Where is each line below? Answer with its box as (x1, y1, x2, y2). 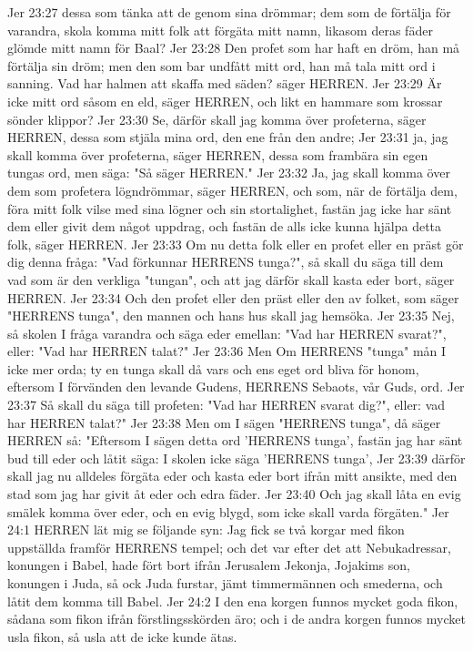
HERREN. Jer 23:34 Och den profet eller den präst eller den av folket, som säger (7, 288, 459, 307)
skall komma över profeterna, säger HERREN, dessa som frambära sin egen (7, 145, 428, 164)
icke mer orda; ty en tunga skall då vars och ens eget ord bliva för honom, (7, 359, 419, 378)
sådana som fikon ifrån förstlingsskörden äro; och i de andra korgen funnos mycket (7, 609, 466, 628)
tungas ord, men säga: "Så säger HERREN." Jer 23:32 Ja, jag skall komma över (7, 163, 450, 182)
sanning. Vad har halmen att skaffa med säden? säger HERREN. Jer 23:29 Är (7, 74, 442, 93)
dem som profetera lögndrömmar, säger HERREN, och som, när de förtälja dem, (7, 180, 458, 199)
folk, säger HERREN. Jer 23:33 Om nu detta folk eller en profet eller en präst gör (7, 234, 464, 253)
